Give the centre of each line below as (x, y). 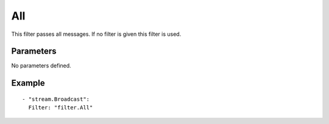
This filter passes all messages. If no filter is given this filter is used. (96, 34)
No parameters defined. (41, 66)
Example (28, 83)
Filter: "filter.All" (61, 108)
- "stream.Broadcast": (56, 99)
